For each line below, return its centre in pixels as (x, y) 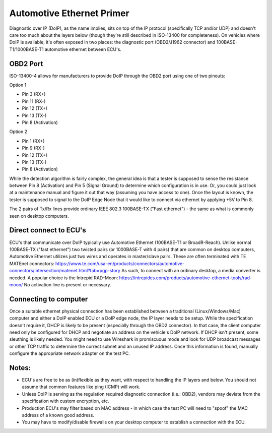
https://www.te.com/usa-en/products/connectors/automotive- (120, 263)
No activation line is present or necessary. (67, 284)
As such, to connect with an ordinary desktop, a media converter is (191, 271)
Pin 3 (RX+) (34, 94)
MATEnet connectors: (32, 263)
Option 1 (18, 85)
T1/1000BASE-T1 (26, 49)
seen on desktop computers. (39, 216)
